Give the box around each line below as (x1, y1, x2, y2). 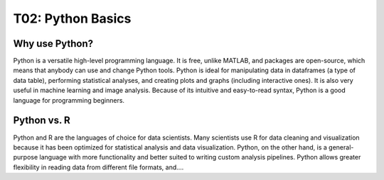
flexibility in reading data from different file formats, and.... (13, 163, 184, 171)
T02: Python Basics (13, 11, 132, 26)
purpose (13, 153, 38, 162)
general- (328, 142, 354, 152)
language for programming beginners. (13, 96, 124, 104)
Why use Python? (13, 38, 94, 50)
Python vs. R (13, 114, 70, 127)
